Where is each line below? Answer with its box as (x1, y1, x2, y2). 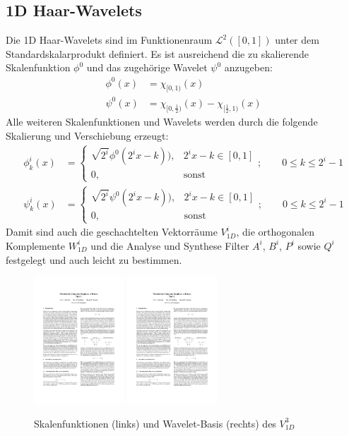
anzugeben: (224, 60, 273, 75)
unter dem (275, 32, 319, 47)
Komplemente (6, 238, 65, 253)
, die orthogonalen (236, 224, 315, 239)
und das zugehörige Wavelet (86, 60, 208, 75)
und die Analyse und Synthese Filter (90, 238, 249, 253)
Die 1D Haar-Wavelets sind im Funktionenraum (6, 32, 213, 47)
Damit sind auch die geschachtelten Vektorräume (6, 224, 218, 239)
